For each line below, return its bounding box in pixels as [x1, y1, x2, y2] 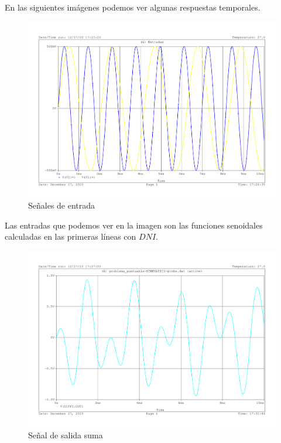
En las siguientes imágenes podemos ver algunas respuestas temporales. [5, 1, 261, 13]
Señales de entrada [28, 199, 95, 212]
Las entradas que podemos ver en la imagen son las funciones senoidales [5, 219, 263, 231]
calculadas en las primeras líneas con [5, 230, 136, 243]
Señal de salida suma [28, 428, 103, 441]
